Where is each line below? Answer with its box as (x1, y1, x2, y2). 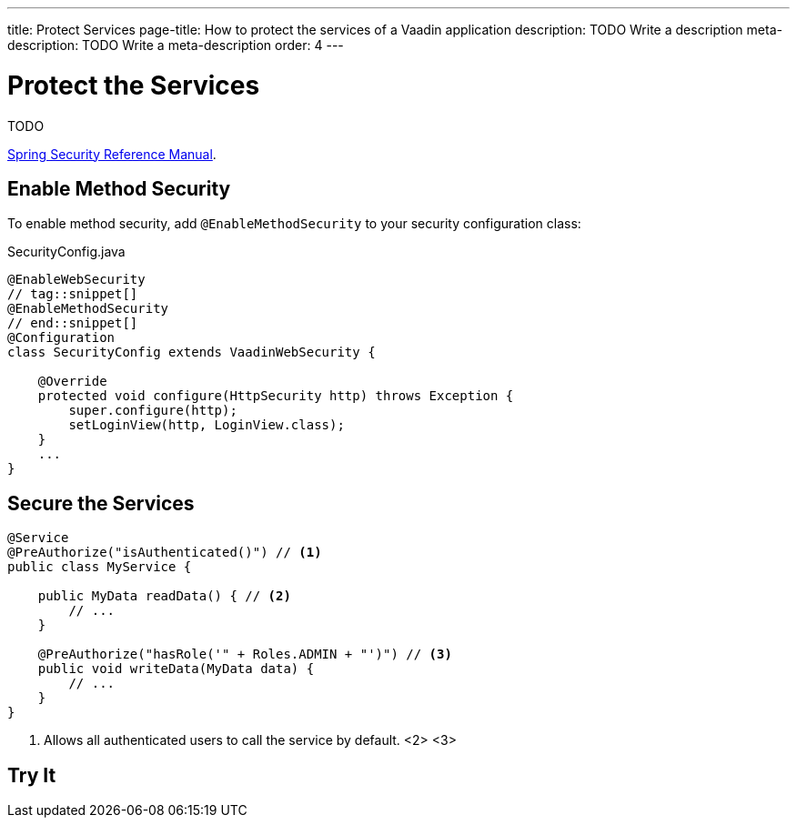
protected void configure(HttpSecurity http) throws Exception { (37, 388, 514, 404)
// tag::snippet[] (7, 287, 138, 302)
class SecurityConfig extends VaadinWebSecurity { (7, 345, 376, 360)
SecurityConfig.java (7, 244, 126, 260)
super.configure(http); (68, 403, 237, 418)
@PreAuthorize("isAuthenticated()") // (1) (7, 545, 322, 560)
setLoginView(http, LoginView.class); (68, 418, 345, 433)
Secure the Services (7, 491, 195, 515)
